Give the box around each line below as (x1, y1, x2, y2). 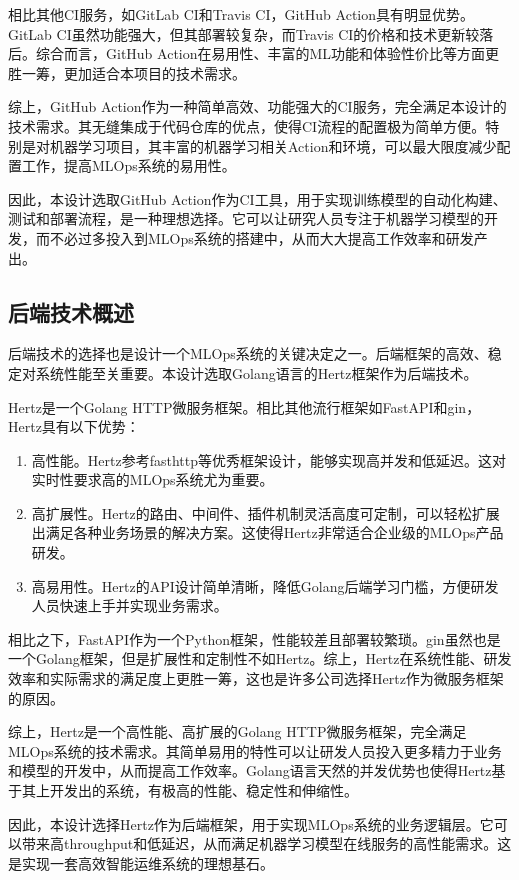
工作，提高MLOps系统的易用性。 (21, 155, 236, 176)
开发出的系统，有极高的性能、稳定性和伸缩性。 (49, 780, 358, 801)
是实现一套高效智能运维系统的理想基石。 (8, 852, 274, 873)
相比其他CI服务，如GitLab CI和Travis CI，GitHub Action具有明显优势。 (8, 4, 475, 24)
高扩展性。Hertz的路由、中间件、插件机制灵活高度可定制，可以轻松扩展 (31, 502, 500, 523)
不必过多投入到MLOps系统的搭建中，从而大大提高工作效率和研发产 (49, 227, 488, 248)
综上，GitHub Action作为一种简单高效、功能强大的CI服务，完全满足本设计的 (8, 96, 507, 117)
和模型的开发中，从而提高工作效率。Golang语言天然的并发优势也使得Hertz (8, 760, 492, 781)
